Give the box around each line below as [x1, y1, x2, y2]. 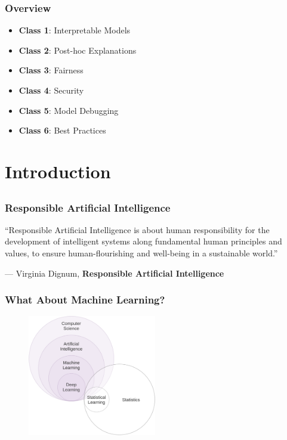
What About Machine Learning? [5, 292, 165, 307]
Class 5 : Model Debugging [18, 104, 119, 116]
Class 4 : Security [18, 84, 84, 96]
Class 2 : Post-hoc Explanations [18, 44, 137, 56]
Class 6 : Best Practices [18, 124, 106, 137]
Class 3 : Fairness [18, 64, 84, 76]
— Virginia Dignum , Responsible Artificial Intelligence [5, 267, 224, 279]
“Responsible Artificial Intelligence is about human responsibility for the [5, 223, 270, 236]
